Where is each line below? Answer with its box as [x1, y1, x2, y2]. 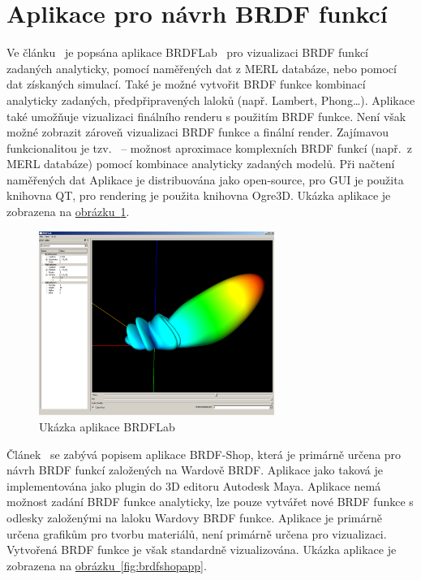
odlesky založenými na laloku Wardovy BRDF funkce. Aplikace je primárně [6, 509, 382, 526]
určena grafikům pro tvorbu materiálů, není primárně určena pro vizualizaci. [6, 525, 387, 542]
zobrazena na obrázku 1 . [6, 203, 130, 220]
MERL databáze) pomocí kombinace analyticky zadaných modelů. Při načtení [6, 155, 395, 172]
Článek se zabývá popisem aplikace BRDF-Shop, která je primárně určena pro [6, 445, 402, 462]
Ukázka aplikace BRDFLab [39, 418, 175, 435]
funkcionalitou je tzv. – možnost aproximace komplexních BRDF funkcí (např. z [6, 139, 412, 156]
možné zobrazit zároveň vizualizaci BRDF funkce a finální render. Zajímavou [6, 123, 389, 141]
